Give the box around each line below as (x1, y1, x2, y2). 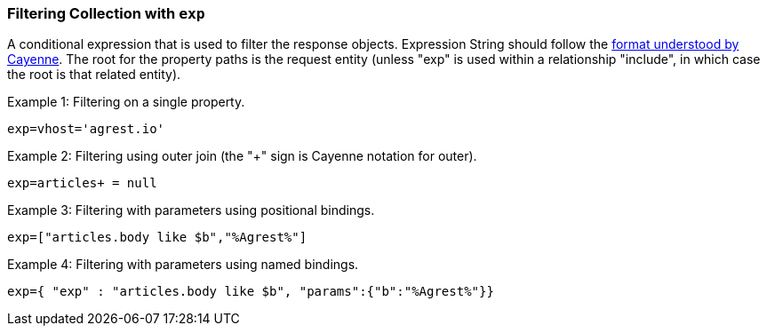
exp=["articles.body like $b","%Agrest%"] (7, 230, 308, 245)
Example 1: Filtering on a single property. (7, 94, 245, 110)
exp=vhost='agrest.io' (7, 122, 165, 137)
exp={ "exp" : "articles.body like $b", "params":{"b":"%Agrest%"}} (7, 284, 494, 299)
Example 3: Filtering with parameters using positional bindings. (7, 202, 375, 218)
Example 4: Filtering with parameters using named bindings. (7, 257, 359, 273)
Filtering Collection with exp (7, 4, 205, 22)
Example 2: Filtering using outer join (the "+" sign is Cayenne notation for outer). (7, 148, 477, 164)
